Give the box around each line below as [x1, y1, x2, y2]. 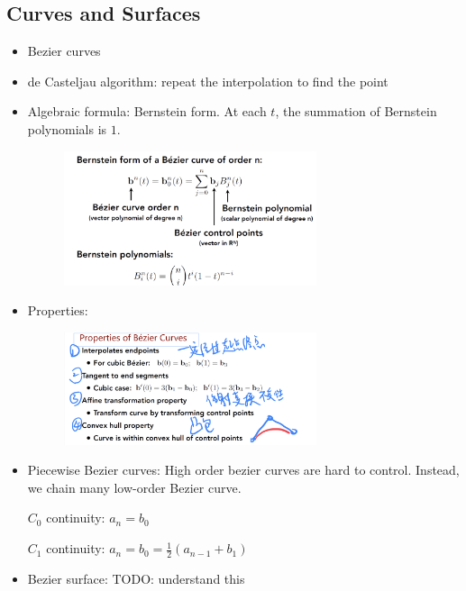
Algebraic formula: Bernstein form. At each [27, 102, 267, 121]
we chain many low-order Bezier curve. [27, 477, 242, 496]
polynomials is [27, 119, 107, 138]
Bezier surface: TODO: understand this [27, 568, 245, 587]
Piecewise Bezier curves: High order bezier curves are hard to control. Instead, [27, 460, 460, 479]
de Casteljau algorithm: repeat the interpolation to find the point [27, 71, 388, 90]
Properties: [27, 301, 88, 320]
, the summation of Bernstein [275, 102, 437, 121]
